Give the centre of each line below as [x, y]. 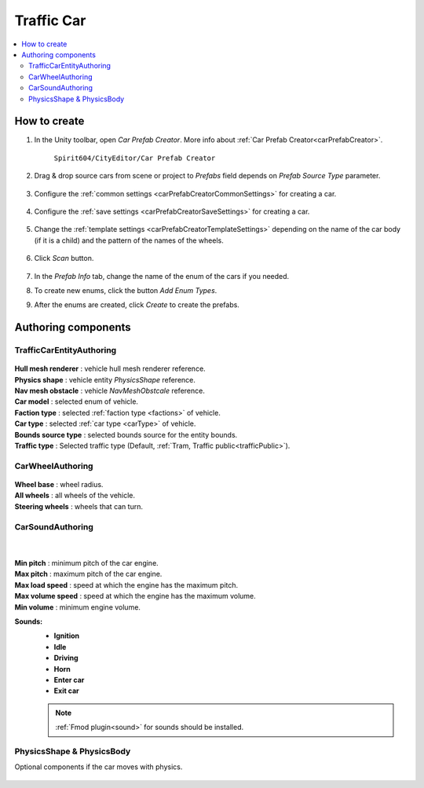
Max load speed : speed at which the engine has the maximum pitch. [126, 585]
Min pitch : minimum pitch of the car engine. [86, 563]
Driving [66, 658]
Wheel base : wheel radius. [59, 484]
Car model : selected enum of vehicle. [77, 401]
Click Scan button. [64, 258]
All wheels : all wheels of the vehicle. [75, 496]
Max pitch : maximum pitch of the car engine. [88, 574]
